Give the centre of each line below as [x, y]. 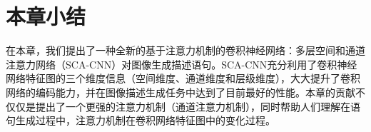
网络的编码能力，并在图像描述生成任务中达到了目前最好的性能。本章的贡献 [181, 92]
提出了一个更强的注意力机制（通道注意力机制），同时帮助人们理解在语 [198, 106]
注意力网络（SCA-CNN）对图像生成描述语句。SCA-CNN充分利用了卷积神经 [182, 64]
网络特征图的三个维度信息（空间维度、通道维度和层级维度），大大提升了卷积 [183, 78]
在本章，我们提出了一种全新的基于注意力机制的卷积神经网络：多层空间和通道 [185, 50]
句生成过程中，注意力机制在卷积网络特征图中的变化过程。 [141, 120]
